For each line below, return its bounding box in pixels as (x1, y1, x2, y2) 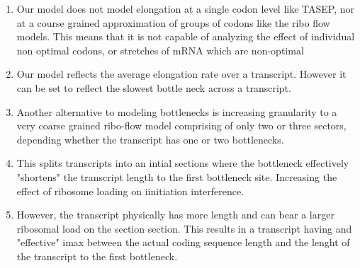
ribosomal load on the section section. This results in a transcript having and (16, 221, 352, 235)
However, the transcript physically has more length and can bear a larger (16, 207, 334, 222)
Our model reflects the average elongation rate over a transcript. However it (16, 66, 347, 81)
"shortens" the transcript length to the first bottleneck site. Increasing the (16, 169, 337, 184)
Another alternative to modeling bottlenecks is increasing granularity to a (16, 104, 337, 119)
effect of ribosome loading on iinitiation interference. (16, 183, 244, 198)
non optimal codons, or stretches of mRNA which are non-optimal (16, 42, 304, 57)
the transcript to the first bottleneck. (16, 248, 178, 263)
